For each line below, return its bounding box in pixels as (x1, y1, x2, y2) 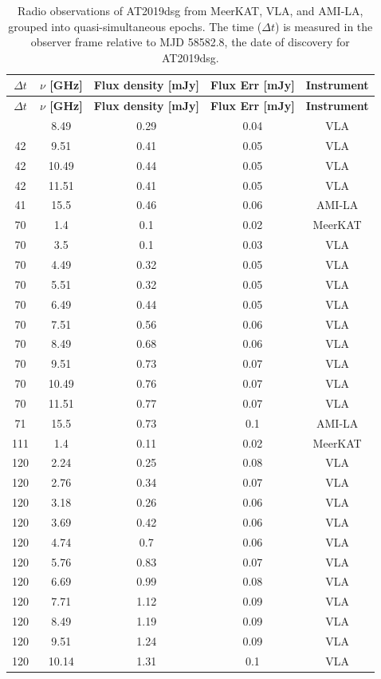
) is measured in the (275, 18, 373, 34)
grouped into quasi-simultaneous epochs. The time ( (8, 18, 262, 34)
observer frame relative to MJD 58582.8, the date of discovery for (30, 34, 350, 50)
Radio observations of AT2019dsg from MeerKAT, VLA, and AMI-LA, (18, 2, 363, 18)
